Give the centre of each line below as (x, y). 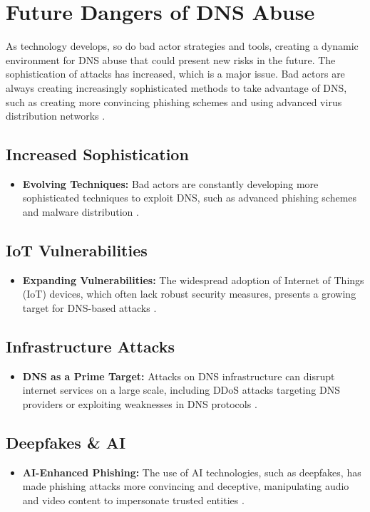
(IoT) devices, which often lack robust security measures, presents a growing (189, 294)
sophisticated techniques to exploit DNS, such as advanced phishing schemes (190, 198)
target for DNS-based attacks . (89, 308)
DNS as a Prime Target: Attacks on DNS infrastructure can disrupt (179, 376)
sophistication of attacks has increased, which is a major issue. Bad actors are (175, 74)
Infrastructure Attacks (90, 346)
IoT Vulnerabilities (77, 250)
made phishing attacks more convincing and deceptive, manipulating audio (186, 486)
